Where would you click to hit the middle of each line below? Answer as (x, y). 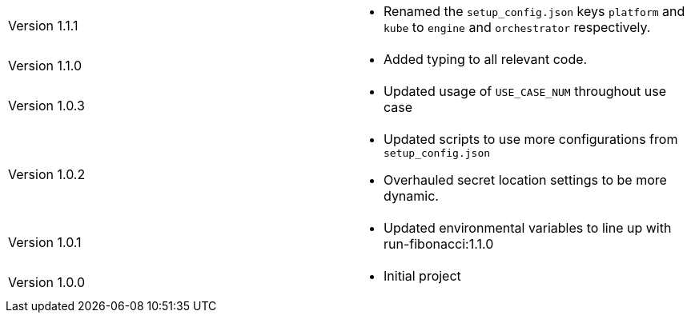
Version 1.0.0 (47, 282)
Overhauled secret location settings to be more (525, 180)
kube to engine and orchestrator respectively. (517, 27)
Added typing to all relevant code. (486, 59)
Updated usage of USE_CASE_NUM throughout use (525, 91)
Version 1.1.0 (45, 66)
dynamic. (411, 196)
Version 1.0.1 (45, 242)
